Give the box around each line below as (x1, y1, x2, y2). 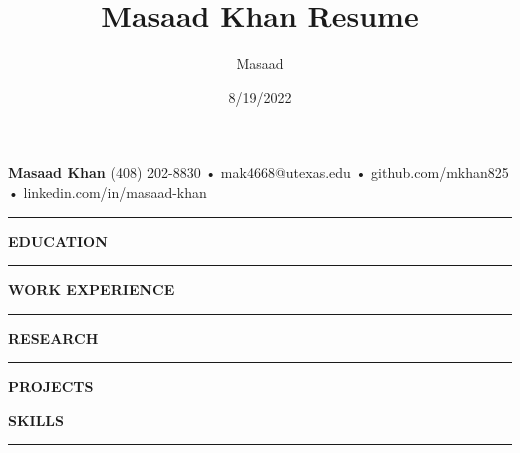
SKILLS (8, 409, 64, 430)
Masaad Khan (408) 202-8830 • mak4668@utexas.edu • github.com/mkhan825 (8, 162, 509, 183)
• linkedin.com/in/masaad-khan (8, 181, 207, 202)
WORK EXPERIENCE (8, 279, 175, 300)
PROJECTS (8, 376, 94, 397)
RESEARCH (8, 327, 99, 348)
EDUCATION (8, 230, 108, 251)
